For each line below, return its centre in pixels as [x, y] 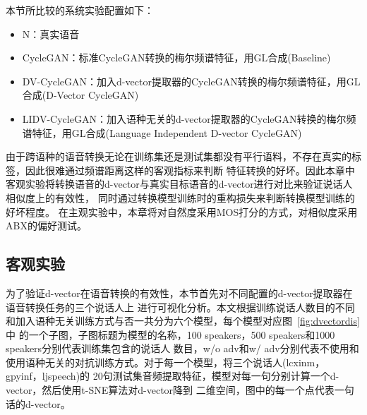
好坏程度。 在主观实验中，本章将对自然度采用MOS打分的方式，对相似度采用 [182, 211]
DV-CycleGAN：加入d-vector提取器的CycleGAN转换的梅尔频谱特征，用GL [191, 81]
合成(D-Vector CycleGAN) [80, 95]
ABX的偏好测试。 [46, 225]
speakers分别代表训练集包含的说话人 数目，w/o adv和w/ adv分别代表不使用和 [182, 348]
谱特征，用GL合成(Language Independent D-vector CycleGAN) [162, 132]
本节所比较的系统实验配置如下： [80, 10]
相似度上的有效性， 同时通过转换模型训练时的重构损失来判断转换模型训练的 [180, 197]
